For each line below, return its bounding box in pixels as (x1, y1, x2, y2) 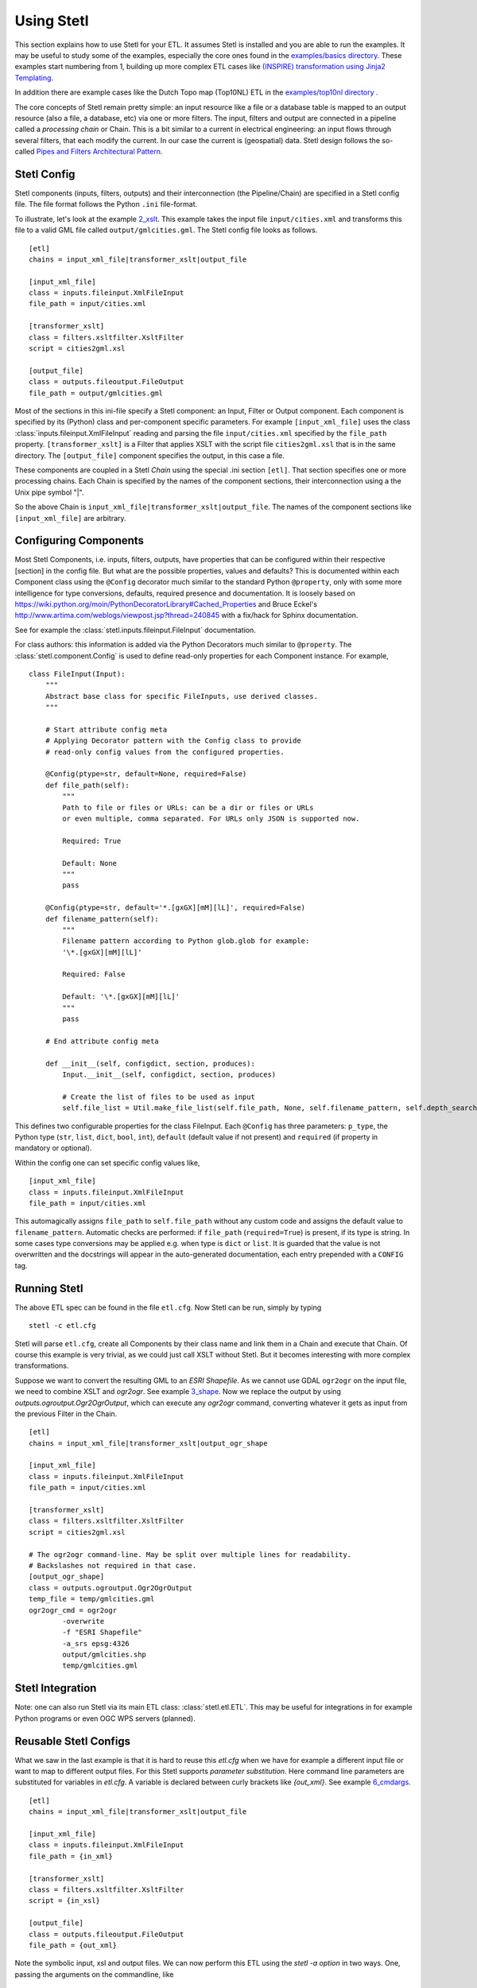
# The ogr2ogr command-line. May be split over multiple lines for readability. (29, 1550, 352, 1559)
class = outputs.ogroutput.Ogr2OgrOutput (29, 1583, 192, 1592)
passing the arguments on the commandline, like (14, 1969, 174, 1979)
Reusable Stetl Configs (14, 1734, 131, 1748)
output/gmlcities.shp (62, 1650, 147, 1660)
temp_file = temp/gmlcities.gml (29, 1594, 155, 1604)
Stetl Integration (14, 1682, 97, 1695)
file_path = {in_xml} (29, 1851, 113, 1861)
